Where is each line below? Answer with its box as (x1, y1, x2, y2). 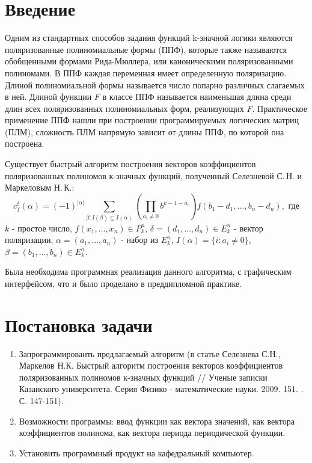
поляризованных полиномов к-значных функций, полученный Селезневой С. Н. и (5, 169, 302, 182)
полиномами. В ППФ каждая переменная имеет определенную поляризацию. (5, 66, 287, 79)
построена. (5, 137, 44, 150)
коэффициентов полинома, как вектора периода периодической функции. (19, 426, 286, 439)
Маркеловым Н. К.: (5, 181, 75, 194)
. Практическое (252, 102, 307, 114)
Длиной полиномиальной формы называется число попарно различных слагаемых (5, 78, 305, 91)
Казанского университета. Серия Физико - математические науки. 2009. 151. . (19, 382, 304, 395)
